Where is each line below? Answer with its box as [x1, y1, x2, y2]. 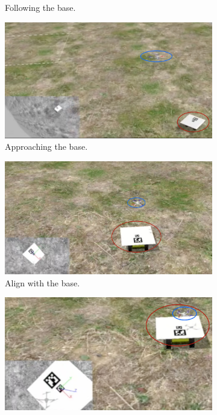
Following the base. [5, 1, 76, 13]
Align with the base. [5, 276, 80, 289]
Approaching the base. [5, 140, 88, 153]
